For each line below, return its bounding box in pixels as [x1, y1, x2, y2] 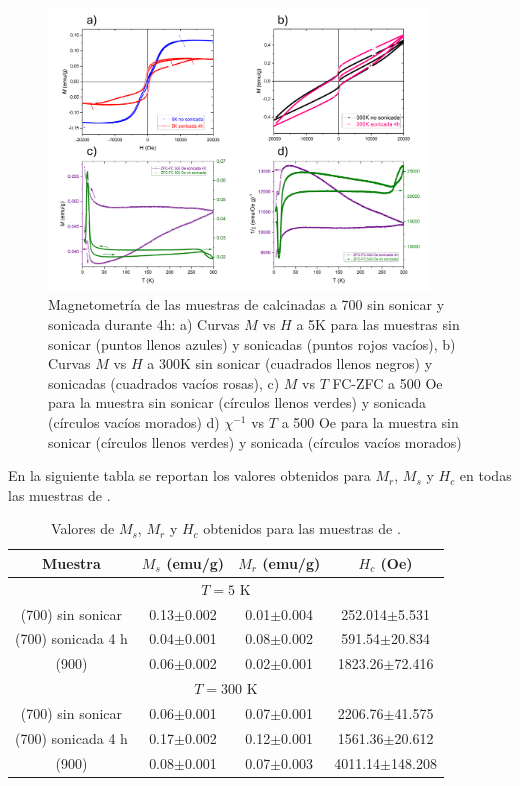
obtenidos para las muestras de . [203, 518, 401, 539]
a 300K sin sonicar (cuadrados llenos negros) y [147, 353, 433, 374]
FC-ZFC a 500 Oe [332, 372, 443, 393]
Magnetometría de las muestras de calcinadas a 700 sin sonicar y [48, 294, 445, 315]
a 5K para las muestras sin [296, 314, 460, 335]
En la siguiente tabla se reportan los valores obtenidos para [8, 465, 371, 486]
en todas [459, 465, 512, 486]
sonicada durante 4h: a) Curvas [48, 314, 240, 335]
